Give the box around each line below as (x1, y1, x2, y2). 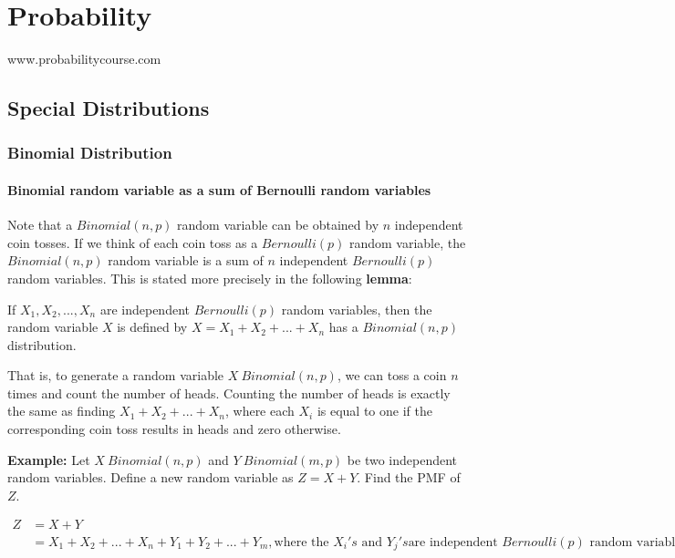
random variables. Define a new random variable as (7, 468, 294, 487)
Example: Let (7, 449, 90, 469)
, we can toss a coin (337, 366, 447, 385)
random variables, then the (281, 299, 432, 318)
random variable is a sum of (108, 251, 264, 270)
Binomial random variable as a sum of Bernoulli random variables (7, 180, 431, 199)
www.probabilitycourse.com (7, 49, 161, 68)
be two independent (347, 449, 458, 469)
